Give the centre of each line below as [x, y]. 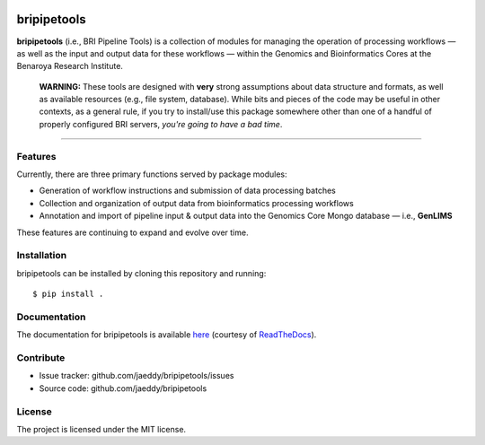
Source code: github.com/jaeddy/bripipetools [123, 388]
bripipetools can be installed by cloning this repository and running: [141, 273]
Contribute [41, 358]
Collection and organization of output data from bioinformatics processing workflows [196, 203]
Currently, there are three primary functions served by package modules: [152, 174]
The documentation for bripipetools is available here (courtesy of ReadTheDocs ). [167, 335]
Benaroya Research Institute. [70, 66]
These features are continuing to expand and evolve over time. [132, 232]
